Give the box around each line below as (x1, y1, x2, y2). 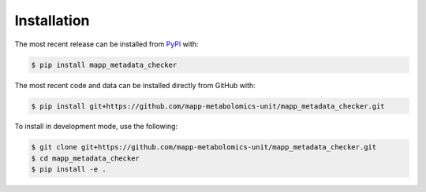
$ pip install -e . (31, 165, 106, 174)
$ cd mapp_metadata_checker (31, 153, 140, 163)
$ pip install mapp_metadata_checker (31, 60, 177, 69)
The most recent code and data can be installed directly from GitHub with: (14, 80, 256, 90)
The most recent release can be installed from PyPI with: (14, 39, 199, 49)
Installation (14, 12, 90, 29)
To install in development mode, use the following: (14, 122, 177, 131)
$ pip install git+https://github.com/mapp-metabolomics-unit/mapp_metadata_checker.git (31, 102, 386, 110)
